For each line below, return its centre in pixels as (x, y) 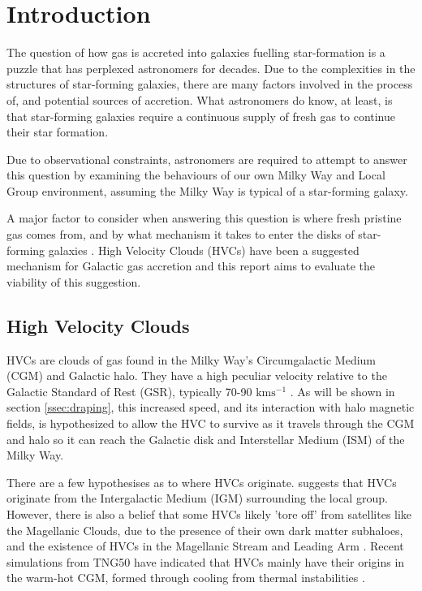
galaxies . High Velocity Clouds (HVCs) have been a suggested (204, 250)
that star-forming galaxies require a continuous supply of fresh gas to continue (201, 116)
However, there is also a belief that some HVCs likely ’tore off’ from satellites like (209, 513)
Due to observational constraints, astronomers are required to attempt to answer (207, 159)
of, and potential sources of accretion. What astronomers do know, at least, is (200, 99)
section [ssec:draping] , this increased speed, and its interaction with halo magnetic (211, 407)
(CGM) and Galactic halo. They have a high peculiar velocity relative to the (197, 375)
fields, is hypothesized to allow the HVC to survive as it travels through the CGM (211, 423)
